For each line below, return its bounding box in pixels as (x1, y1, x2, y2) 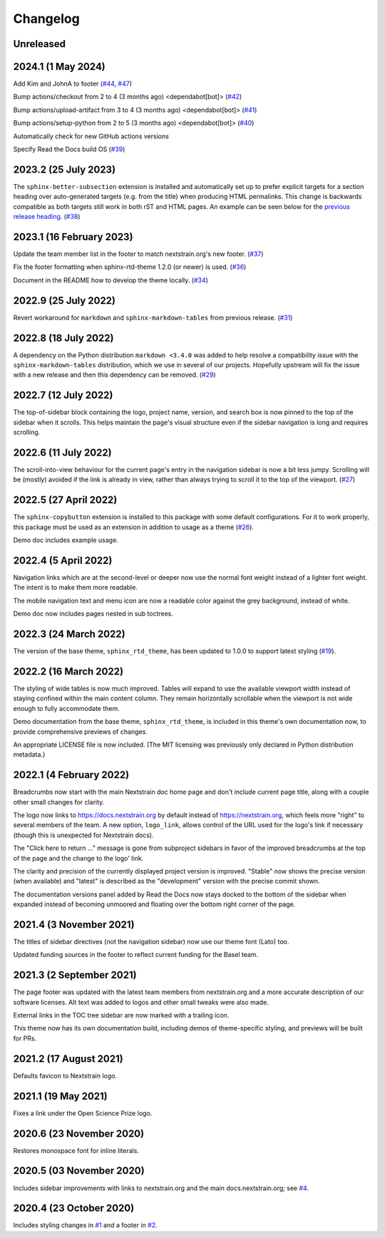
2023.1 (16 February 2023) (13, 230, 133, 242)
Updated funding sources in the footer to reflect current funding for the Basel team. (13, 951, 259, 959)
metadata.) (13, 750, 46, 759)
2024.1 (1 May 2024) (13, 61, 106, 73)
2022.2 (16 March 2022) (13, 665, 124, 677)
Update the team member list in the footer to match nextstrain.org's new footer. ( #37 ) (13, 250, 264, 258)
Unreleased (13, 38, 66, 50)
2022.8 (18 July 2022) (13, 332, 114, 344)
